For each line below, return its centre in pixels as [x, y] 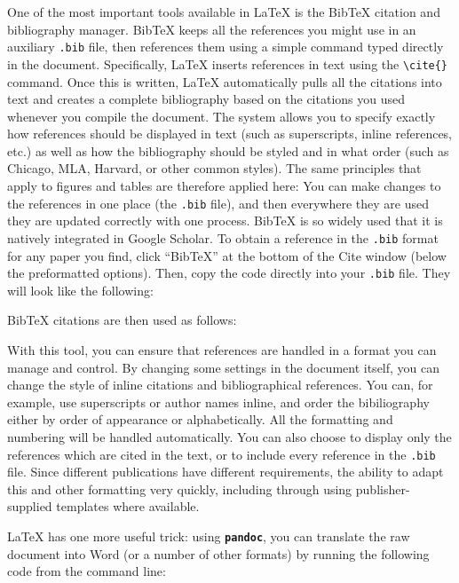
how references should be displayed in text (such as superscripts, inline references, [230, 134]
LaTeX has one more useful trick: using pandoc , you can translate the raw [209, 536]
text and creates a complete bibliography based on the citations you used [206, 99]
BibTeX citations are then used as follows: [122, 320]
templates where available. [128, 506]
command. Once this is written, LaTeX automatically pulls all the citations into [225, 81]
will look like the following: [80, 290]
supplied [30, 506]
